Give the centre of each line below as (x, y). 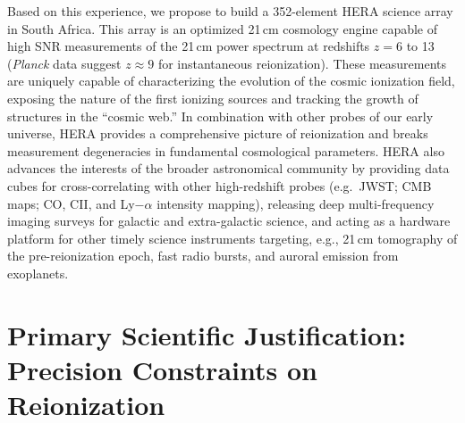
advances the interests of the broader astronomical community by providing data (228, 168)
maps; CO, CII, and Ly (71, 203)
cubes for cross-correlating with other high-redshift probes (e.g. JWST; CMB (220, 185)
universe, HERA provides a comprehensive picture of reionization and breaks (218, 133)
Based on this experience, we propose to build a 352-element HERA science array (230, 11)
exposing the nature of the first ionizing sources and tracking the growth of (213, 98)
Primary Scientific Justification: (207, 334)
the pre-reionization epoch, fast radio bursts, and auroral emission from (203, 256)
